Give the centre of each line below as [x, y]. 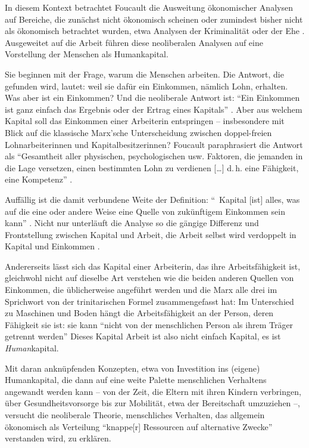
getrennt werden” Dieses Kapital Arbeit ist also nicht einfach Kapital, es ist [143, 336]
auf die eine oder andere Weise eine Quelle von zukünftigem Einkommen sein [145, 211]
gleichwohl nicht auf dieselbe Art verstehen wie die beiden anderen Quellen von [149, 278]
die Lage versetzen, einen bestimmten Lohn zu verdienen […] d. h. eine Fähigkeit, [152, 167]
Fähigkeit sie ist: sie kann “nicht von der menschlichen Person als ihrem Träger [149, 324]
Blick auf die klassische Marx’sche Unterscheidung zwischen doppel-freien [138, 132]
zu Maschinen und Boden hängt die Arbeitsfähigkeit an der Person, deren [139, 313]
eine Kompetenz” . [39, 179]
